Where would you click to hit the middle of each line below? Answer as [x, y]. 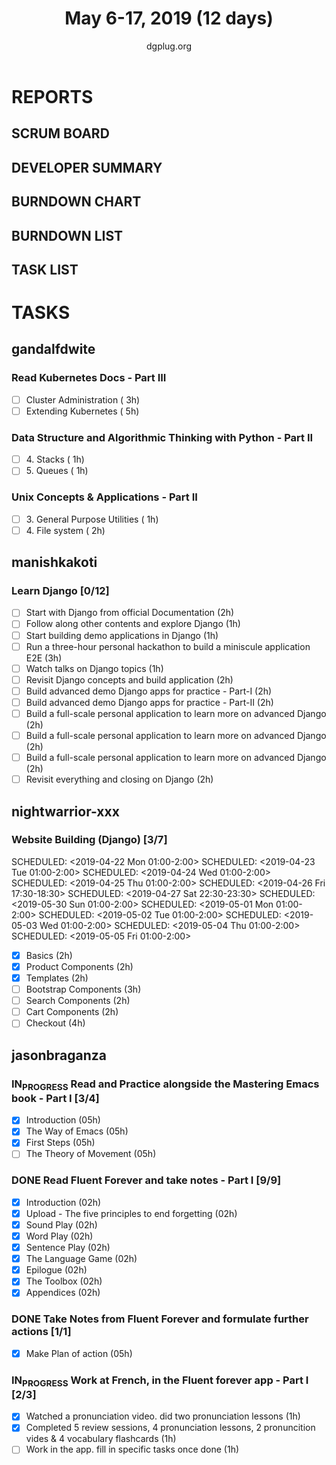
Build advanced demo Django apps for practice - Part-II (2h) [149, 702]
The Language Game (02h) [81, 1259]
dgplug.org [169, 46]
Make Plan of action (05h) [79, 1353]
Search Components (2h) [78, 1001]
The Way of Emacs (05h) [77, 1131]
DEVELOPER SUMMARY [87, 167]
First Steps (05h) [60, 1143]
